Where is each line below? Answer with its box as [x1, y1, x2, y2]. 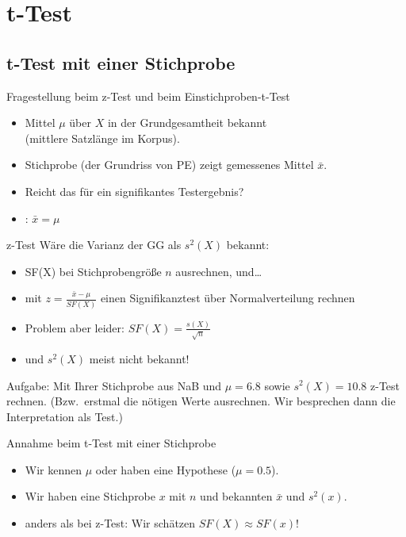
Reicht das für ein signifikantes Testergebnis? [25, 182, 244, 199]
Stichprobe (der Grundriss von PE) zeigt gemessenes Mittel [25, 156, 314, 173]
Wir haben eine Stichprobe [25, 488, 156, 504]
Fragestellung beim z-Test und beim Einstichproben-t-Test [6, 87, 290, 104]
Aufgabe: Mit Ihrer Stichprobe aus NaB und [6, 377, 222, 393]
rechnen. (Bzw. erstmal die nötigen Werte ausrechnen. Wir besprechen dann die [6, 393, 396, 409]
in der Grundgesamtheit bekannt [107, 114, 267, 131]
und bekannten [200, 488, 273, 504]
